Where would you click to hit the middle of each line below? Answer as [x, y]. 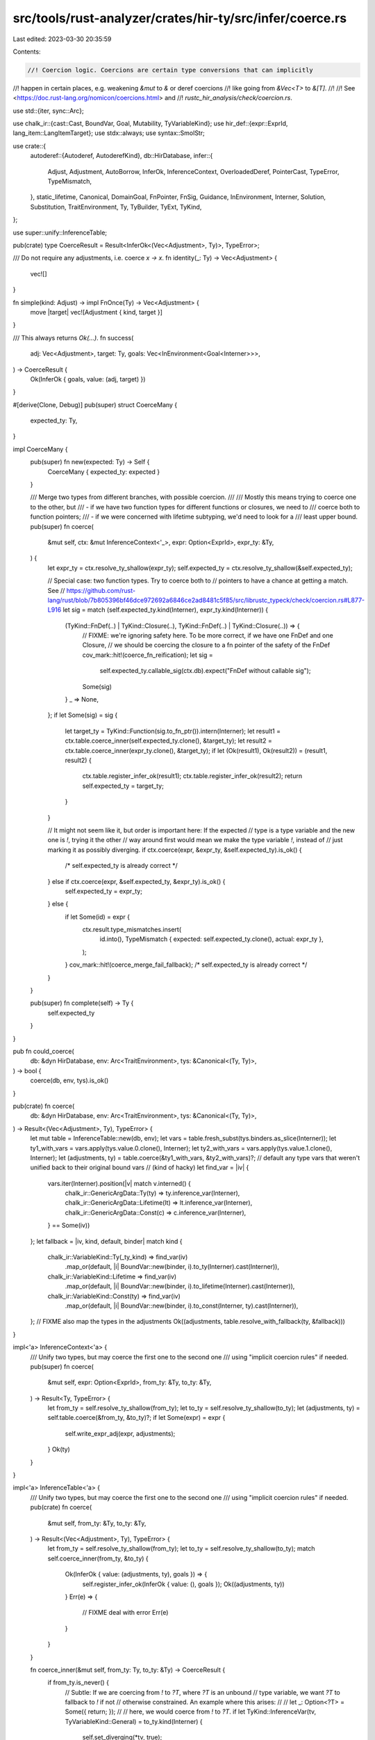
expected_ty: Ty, [54, 420]
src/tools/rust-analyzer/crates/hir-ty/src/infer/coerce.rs [180, 18]
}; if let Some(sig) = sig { [83, 715]
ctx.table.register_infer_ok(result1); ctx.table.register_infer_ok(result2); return [192, 776]
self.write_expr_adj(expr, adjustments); [120, 1433]
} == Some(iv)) [69, 1226]
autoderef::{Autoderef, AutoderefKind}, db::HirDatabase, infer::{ [122, 156]
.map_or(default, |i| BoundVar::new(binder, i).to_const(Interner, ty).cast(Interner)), [182, 1306]
